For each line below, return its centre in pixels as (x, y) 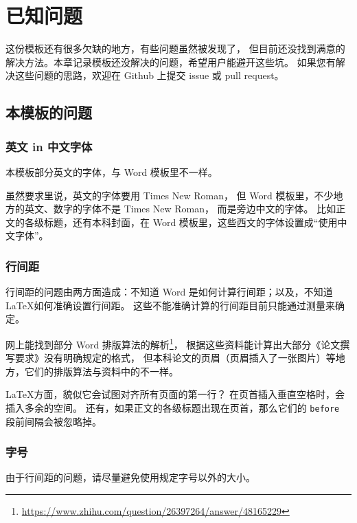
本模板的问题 (49, 112)
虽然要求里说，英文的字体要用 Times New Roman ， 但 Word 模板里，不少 (170, 195)
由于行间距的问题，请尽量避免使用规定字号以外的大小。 (130, 477)
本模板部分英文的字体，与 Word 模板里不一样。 (112, 171)
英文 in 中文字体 (49, 146)
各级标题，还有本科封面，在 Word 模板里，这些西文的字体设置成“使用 (181, 222)
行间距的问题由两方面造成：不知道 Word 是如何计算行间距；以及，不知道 (169, 292)
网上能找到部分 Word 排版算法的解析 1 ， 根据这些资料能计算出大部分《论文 (173, 343)
